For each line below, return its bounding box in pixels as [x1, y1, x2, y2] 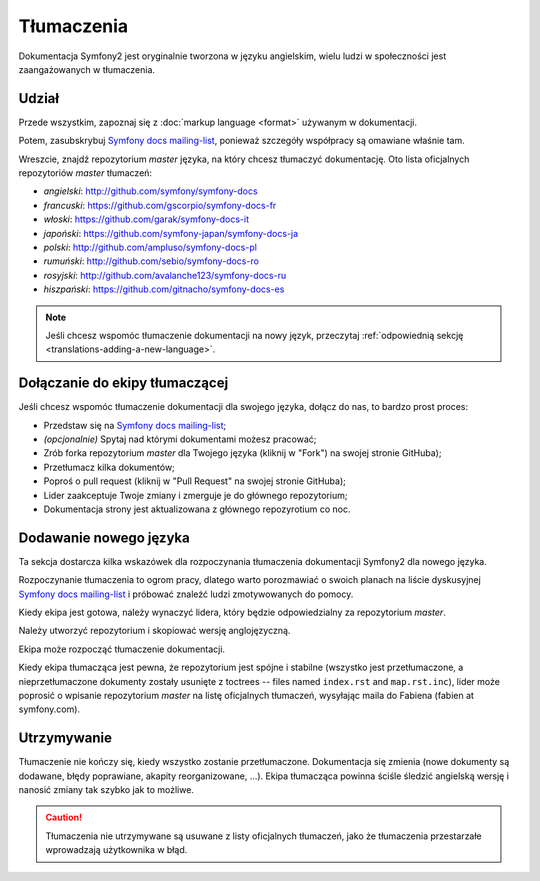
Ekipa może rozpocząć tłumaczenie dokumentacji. [18, 643, 225, 655]
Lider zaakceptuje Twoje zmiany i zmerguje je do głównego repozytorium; [43, 489, 348, 501]
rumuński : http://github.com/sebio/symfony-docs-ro [43, 255, 260, 267]
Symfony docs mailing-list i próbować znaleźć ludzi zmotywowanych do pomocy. [18, 588, 354, 600]
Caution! [45, 811, 83, 824]
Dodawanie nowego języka [18, 529, 190, 546]
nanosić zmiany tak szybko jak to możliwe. [18, 784, 195, 796]
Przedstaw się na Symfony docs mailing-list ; [43, 419, 227, 431]
